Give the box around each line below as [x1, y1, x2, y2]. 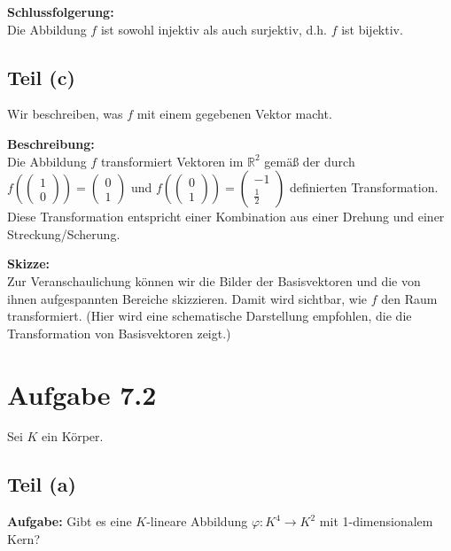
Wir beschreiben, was [7, 105, 123, 123]
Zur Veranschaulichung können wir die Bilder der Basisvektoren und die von [7, 271, 421, 290]
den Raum [381, 289, 438, 307]
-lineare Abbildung [146, 512, 248, 531]
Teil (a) [7, 470, 76, 498]
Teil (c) [7, 63, 75, 90]
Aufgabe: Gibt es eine [7, 512, 132, 531]
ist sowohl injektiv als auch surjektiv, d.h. [100, 19, 327, 38]
